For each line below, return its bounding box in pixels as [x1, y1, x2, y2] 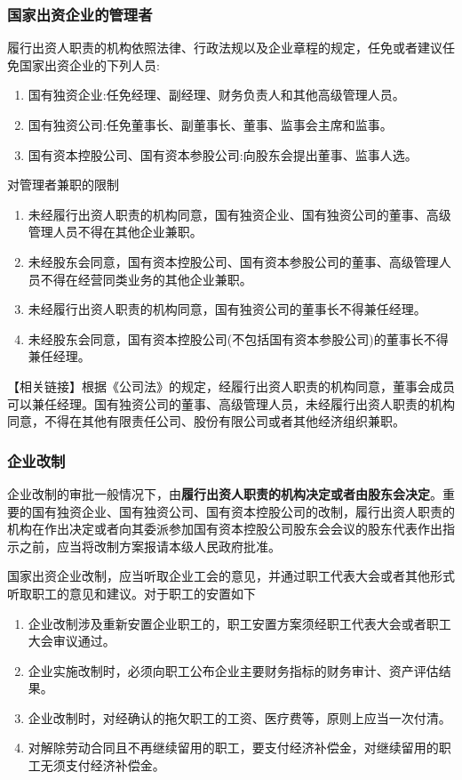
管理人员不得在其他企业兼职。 [28, 222, 203, 241]
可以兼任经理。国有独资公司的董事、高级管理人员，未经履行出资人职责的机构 [7, 394, 455, 413]
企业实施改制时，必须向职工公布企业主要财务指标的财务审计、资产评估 [28, 661, 439, 679]
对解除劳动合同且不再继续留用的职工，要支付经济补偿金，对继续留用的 [28, 738, 439, 757]
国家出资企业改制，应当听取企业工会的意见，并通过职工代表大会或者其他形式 [7, 567, 455, 585]
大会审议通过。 [28, 631, 115, 650]
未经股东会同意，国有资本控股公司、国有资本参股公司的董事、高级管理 [28, 252, 439, 270]
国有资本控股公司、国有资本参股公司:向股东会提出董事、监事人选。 [28, 145, 418, 164]
